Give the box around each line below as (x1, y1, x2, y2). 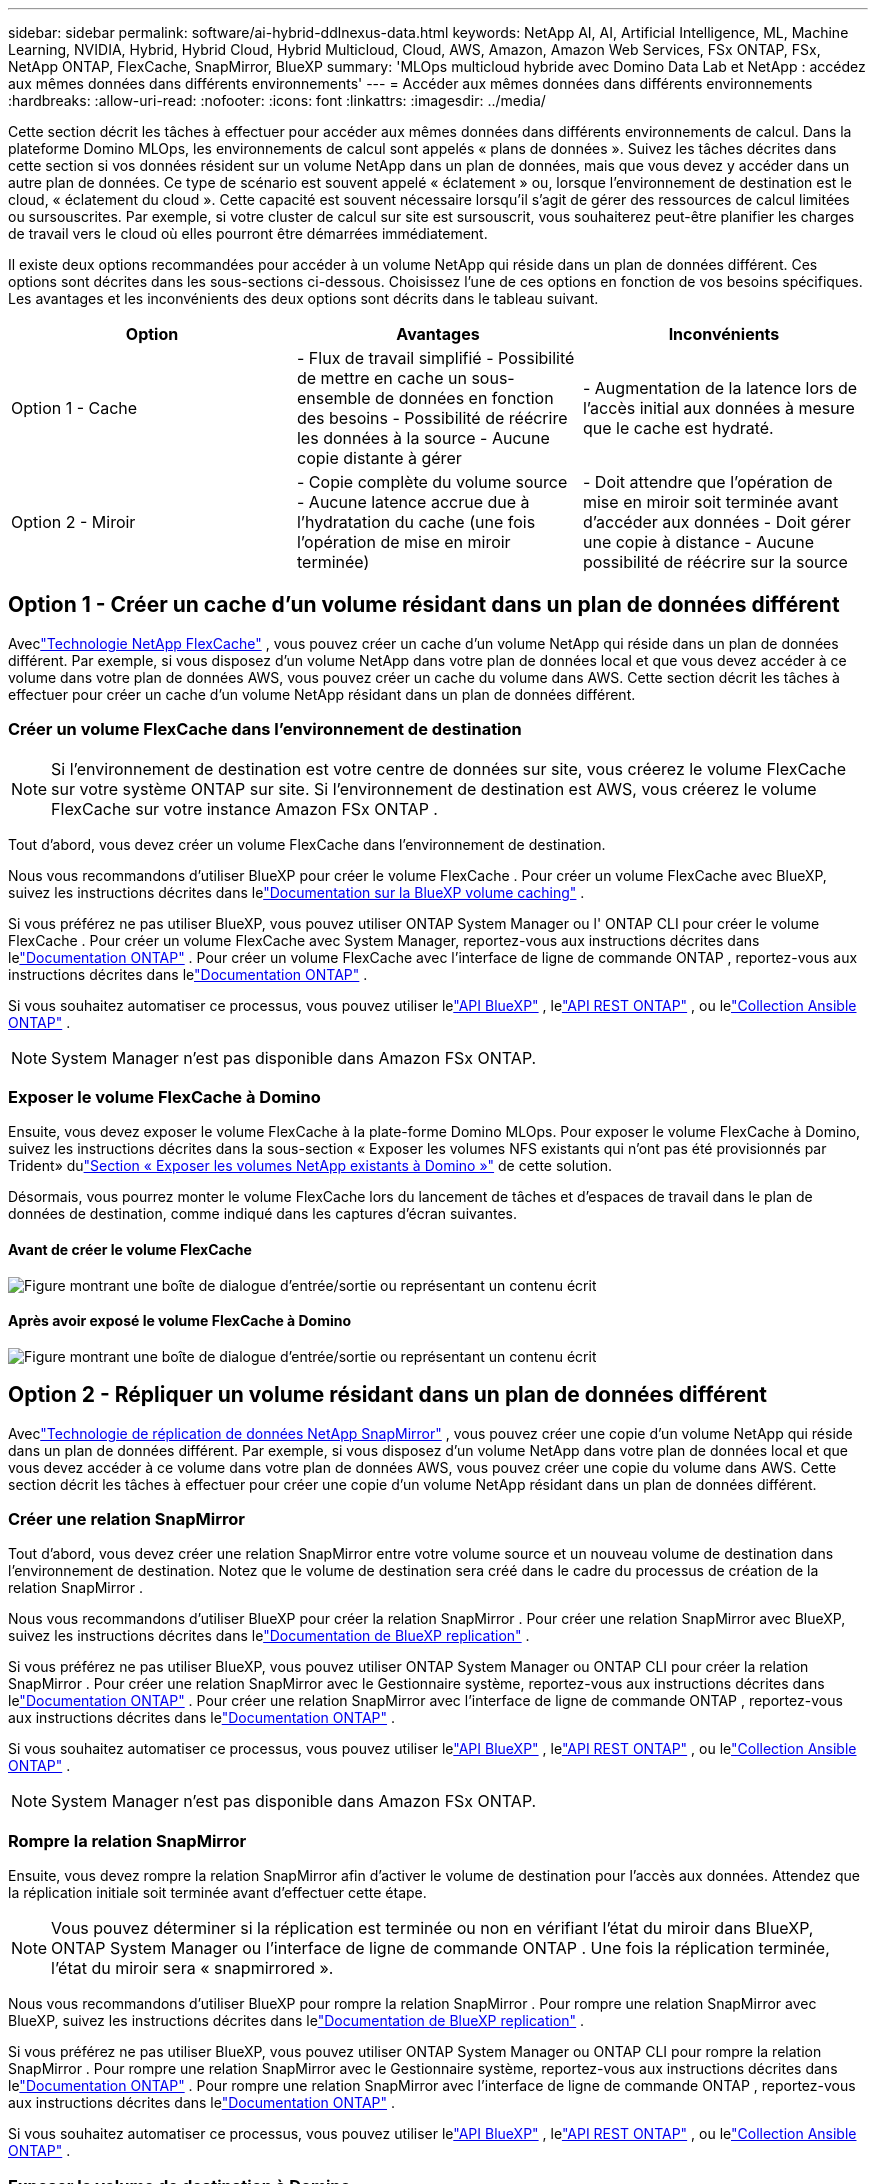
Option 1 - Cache (11, 398, 138, 418)
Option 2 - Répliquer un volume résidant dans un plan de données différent (8, 1382, 767, 1408)
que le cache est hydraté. (582, 418, 774, 438)
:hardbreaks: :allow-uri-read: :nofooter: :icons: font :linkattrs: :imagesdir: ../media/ (8, 92, 546, 109)
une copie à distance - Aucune (582, 532, 815, 552)
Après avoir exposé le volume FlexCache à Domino (8, 1312, 352, 1330)
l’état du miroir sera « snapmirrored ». (51, 1958, 334, 1979)
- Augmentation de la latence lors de (582, 378, 858, 398)
